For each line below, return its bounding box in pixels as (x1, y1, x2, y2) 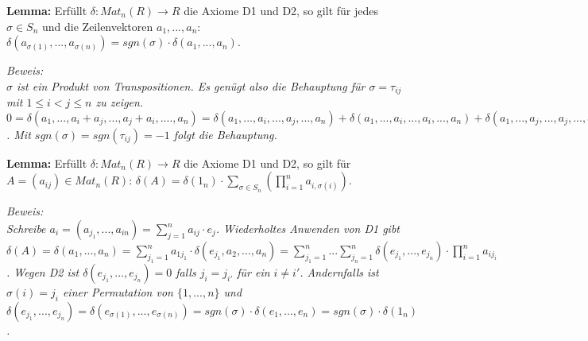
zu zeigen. (95, 94, 144, 110)
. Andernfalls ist (300, 263, 379, 280)
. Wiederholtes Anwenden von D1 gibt (215, 220, 400, 237)
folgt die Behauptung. (173, 126, 277, 142)
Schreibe (6, 220, 46, 237)
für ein (237, 263, 270, 280)
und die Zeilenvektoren (42, 17, 153, 34)
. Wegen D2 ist (6, 263, 79, 280)
